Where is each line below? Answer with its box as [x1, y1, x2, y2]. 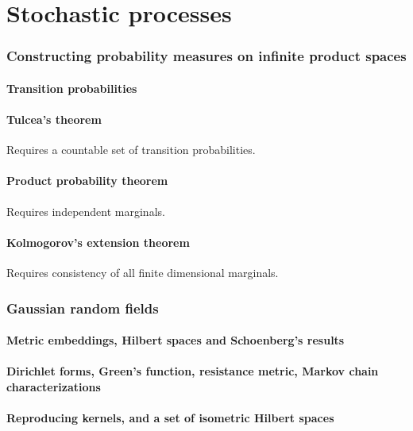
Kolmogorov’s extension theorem [6, 233, 190, 250]
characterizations [6, 378, 101, 394]
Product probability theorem [6, 172, 168, 189]
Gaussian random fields [6, 298, 159, 317]
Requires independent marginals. [6, 202, 165, 219]
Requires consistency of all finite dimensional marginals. [6, 264, 279, 280]
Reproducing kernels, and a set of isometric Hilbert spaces [6, 409, 334, 425]
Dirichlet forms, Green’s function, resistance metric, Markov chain [6, 363, 379, 379]
